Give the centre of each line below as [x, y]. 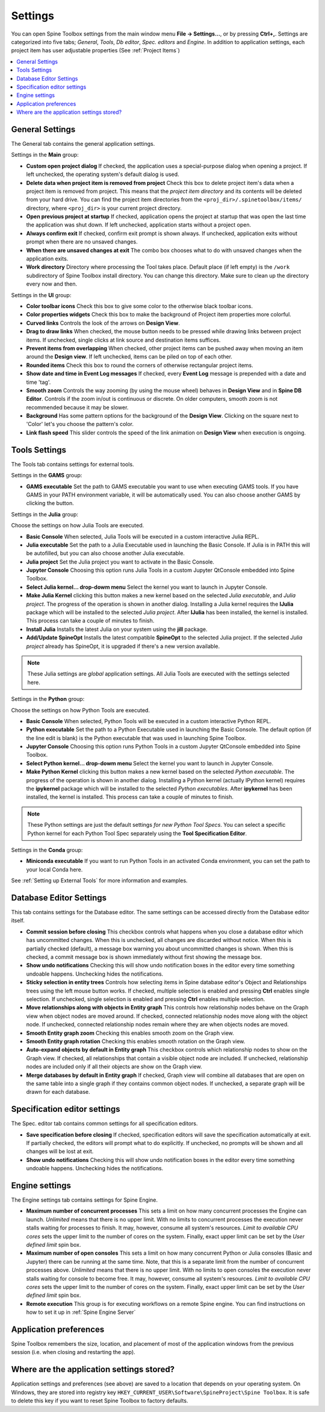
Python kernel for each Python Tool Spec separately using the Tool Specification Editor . [137, 833]
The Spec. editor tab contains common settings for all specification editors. [104, 1123]
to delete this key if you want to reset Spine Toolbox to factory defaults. [100, 1401]
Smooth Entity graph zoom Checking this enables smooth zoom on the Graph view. [130, 1033]
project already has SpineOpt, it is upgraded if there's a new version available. [123, 646]
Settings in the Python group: [48, 699]
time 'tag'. [39, 382]
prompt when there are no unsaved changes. [82, 242]
